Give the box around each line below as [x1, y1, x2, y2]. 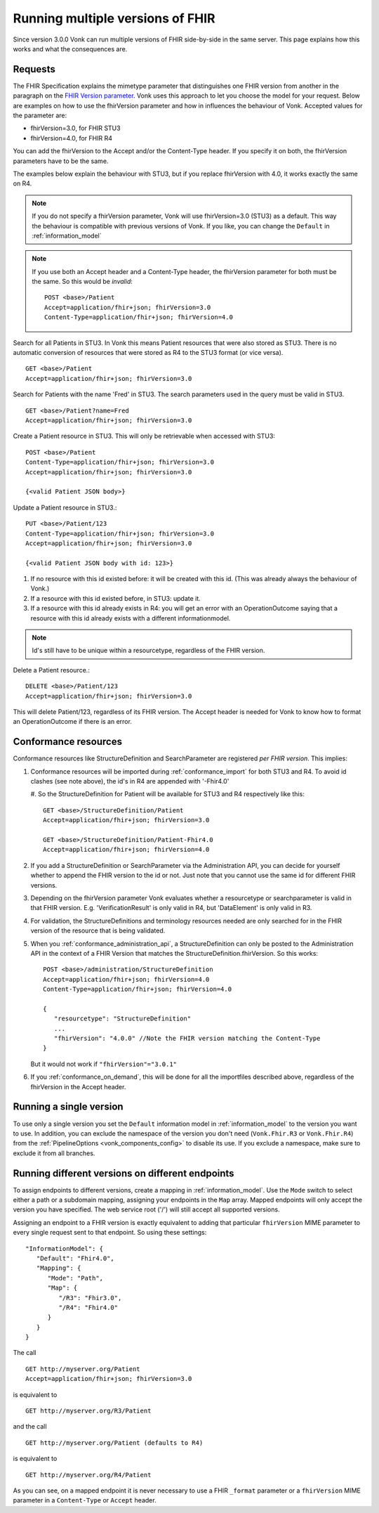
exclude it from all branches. [13, 1149, 95, 1157]
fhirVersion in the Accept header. [30, 1082, 126, 1091]
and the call [13, 1422, 47, 1431]
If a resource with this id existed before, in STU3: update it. [30, 594, 201, 602]
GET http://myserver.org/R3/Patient [25, 1407, 152, 1415]
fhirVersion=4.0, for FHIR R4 [30, 134, 112, 142]
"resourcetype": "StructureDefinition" [53, 1015, 192, 1022]
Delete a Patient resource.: [13, 665, 91, 674]
